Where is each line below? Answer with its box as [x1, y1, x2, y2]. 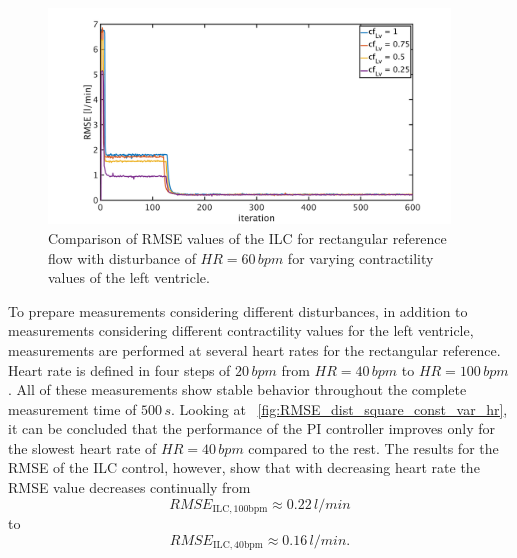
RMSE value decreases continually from [8, 477, 251, 498]
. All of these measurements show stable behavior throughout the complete [8, 379, 467, 400]
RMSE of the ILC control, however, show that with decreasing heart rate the [8, 457, 480, 478]
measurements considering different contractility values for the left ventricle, [8, 320, 474, 341]
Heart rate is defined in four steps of [8, 359, 231, 380]
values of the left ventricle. [48, 267, 210, 288]
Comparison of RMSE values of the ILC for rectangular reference [48, 227, 447, 248]
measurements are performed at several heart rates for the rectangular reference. [8, 339, 501, 360]
